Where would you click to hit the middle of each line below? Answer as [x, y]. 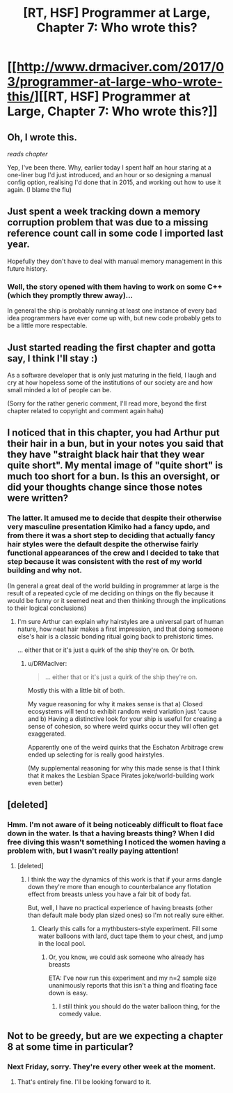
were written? [38, 498]
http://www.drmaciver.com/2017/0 [120, 67]
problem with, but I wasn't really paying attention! [93, 851]
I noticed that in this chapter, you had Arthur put [114, 433]
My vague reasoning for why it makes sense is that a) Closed [115, 704]
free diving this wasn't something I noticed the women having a [116, 842]
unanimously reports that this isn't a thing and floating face [133, 986]
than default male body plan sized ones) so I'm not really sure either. [126, 915]
